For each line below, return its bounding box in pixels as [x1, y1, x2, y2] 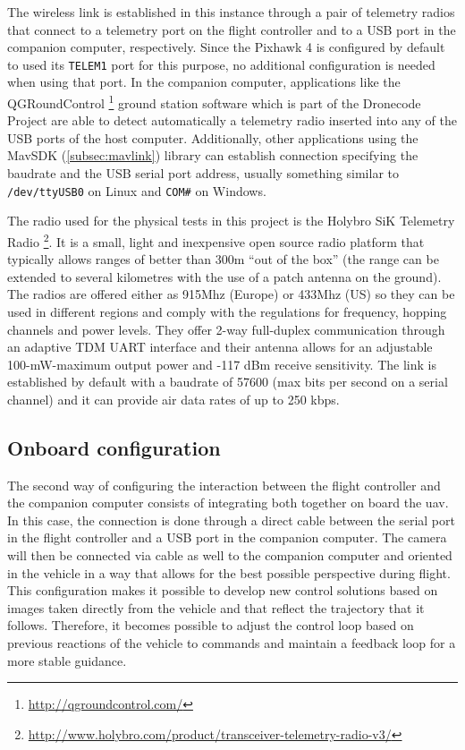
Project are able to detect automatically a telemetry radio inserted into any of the [7, 111, 457, 130]
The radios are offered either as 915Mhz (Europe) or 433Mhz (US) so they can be [7, 285, 455, 303]
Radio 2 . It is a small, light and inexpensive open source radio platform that [7, 229, 425, 251]
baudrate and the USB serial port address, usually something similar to [7, 164, 399, 183]
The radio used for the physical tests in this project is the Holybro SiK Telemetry [7, 211, 455, 230]
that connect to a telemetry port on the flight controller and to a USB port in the [7, 20, 456, 38]
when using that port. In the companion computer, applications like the [7, 72, 401, 91]
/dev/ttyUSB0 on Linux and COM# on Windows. [7, 181, 266, 200]
